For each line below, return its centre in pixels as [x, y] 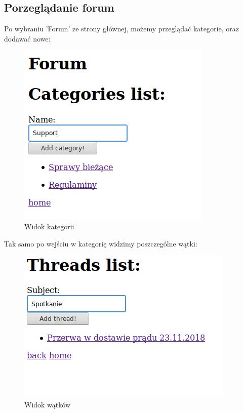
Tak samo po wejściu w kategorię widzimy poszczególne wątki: [101, 243]
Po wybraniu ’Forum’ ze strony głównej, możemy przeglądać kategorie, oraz [121, 29]
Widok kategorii [49, 226]
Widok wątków [47, 404]
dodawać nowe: [27, 38]
